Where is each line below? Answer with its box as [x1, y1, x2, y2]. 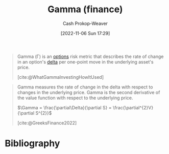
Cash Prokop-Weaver [62, 20, 108, 26]
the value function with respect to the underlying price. [17, 95, 133, 101]
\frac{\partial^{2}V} [112, 104, 154, 110]
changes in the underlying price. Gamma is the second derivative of [17, 89, 160, 95]
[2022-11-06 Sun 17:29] [60, 30, 110, 36]
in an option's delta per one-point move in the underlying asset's [17, 58, 154, 65]
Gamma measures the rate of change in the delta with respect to [17, 84, 153, 90]
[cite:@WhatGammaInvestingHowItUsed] [17, 74, 104, 80]
